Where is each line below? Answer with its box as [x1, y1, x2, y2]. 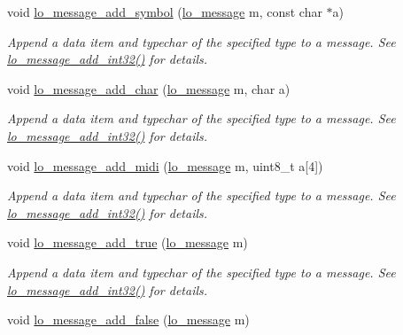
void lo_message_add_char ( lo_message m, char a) [7, 79, 291, 97]
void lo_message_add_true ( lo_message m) [7, 233, 248, 252]
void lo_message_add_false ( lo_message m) [7, 310, 250, 329]
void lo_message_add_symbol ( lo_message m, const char [7, 3, 322, 20]
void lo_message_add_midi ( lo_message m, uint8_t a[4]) [7, 156, 323, 175]
